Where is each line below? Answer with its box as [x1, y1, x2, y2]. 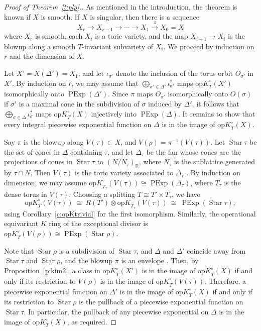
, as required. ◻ [67, 316, 117, 326]
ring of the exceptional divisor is [49, 218, 148, 229]
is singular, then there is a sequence [90, 11, 199, 22]
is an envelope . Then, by [121, 255, 199, 266]
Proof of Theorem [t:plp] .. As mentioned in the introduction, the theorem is [4, 2, 237, 12]
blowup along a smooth [4, 41, 76, 51]
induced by [148, 98, 182, 109]
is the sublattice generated [174, 156, 255, 167]
